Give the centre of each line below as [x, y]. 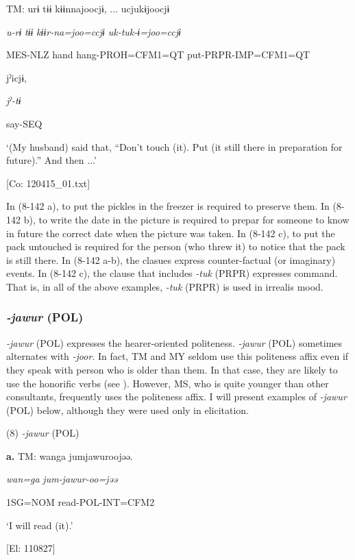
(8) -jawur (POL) [43, 433]
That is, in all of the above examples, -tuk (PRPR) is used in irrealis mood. [165, 286]
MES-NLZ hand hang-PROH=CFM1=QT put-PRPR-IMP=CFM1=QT [158, 54]
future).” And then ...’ [51, 160]
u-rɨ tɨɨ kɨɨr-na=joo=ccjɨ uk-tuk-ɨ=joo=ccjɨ [94, 31]
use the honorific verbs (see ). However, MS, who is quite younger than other [168, 383]
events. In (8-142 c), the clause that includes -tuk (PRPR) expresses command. [172, 273]
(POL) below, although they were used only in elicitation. [128, 410]
